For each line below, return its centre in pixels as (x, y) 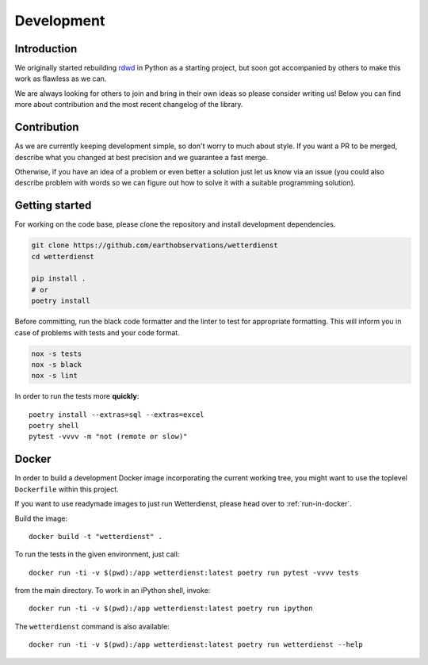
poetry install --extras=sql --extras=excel (117, 415)
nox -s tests (57, 354)
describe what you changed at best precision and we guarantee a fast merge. (141, 157)
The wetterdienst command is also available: (92, 626)
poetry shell (54, 426)
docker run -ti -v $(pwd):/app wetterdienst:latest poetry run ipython (171, 609)
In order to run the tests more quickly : (77, 396)
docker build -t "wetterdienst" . (96, 536)
